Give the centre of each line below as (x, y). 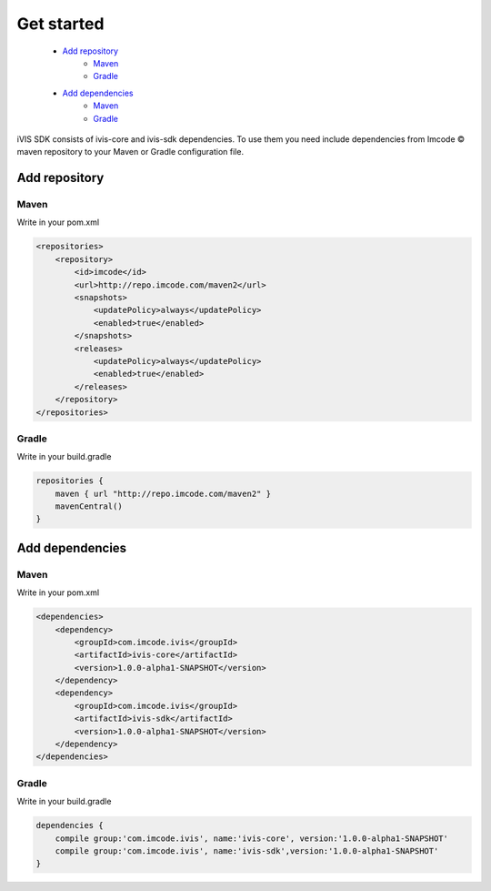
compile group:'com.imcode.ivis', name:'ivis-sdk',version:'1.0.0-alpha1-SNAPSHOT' (247, 850)
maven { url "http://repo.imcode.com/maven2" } (163, 493)
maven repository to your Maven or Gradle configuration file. (130, 152)
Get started (60, 24)
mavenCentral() (89, 506)
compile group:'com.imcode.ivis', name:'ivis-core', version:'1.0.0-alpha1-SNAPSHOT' (252, 838)
